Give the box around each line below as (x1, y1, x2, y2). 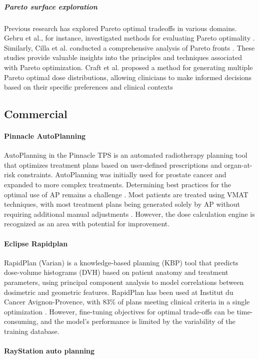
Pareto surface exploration (4, 1, 97, 12)
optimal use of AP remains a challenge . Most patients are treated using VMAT (4, 189, 248, 199)
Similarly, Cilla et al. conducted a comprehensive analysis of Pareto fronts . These (4, 42, 255, 53)
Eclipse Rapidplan (4, 238, 68, 248)
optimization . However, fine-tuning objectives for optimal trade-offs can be (4, 306, 234, 316)
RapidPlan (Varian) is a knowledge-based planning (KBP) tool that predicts (4, 257, 238, 267)
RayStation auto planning (4, 345, 95, 356)
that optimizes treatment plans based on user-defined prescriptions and (4, 159, 222, 170)
